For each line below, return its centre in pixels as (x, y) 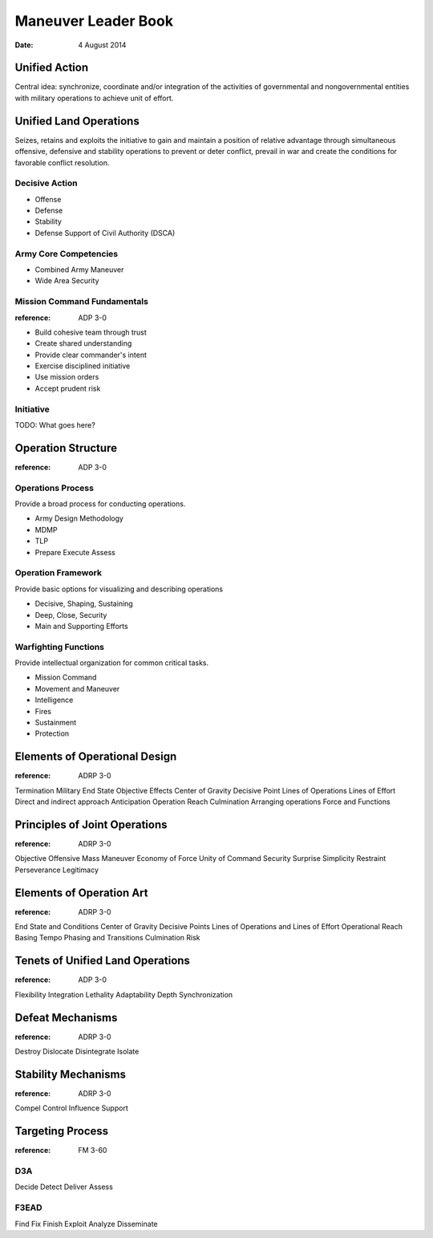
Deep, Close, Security (71, 615)
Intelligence (54, 700)
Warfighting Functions (59, 647)
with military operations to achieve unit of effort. (94, 98)
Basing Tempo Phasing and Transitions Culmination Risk (107, 938)
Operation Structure (66, 448)
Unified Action (51, 68)
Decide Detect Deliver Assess (64, 1187)
